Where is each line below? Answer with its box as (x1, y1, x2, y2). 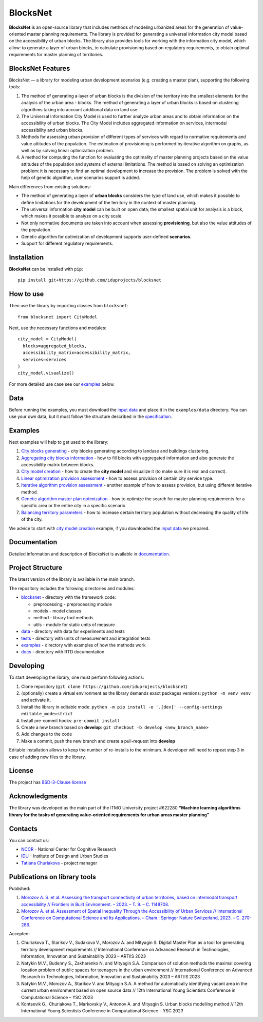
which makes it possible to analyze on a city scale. (21, 213, 123, 219)
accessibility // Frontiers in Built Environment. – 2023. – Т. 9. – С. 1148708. (21, 901, 169, 907)
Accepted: (9, 931, 30, 937)
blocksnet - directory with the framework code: (21, 594, 116, 600)
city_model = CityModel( (18, 336, 77, 342)
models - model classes (33, 608, 81, 614)
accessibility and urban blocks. (21, 127, 84, 133)
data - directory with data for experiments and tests (21, 629, 125, 634)
